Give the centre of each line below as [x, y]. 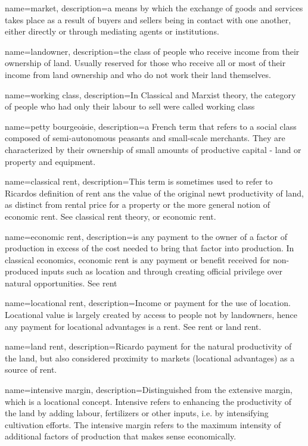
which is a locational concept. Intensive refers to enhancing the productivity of [148, 401]
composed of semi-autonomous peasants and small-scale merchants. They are [145, 138]
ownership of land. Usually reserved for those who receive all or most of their [145, 63]
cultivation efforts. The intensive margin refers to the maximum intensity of [143, 424]
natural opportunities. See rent [61, 283]
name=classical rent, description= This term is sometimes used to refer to [139, 181]
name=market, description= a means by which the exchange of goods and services [154, 8]
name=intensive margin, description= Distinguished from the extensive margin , [149, 390]
